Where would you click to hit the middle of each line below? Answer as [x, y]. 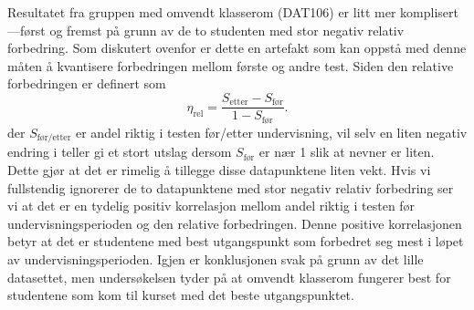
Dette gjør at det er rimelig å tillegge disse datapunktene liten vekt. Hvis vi [219, 169]
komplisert [430, 12]
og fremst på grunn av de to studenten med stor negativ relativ [227, 30]
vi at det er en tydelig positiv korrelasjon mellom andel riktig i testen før [211, 206]
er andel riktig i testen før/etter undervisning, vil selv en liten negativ [272, 132]
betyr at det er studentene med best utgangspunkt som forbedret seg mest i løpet [236, 241]
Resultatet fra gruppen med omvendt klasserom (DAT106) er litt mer [202, 12]
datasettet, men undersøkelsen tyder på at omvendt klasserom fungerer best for [229, 277]
